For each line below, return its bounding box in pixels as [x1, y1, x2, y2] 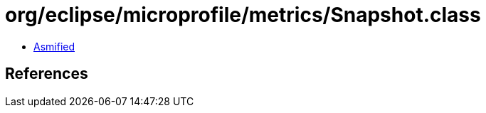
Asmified [33, 40, 75, 53]
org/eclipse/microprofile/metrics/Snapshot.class [5, 3, 481, 27]
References [5, 65, 88, 83]
